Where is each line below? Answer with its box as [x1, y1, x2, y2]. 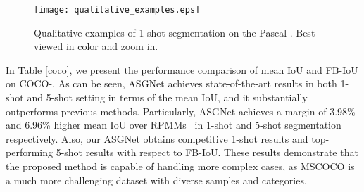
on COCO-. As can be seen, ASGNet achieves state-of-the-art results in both [6, 76, 337, 91]
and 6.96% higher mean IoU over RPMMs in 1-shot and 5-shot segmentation [6, 117, 341, 132]
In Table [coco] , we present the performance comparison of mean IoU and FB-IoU [6, 62, 358, 77]
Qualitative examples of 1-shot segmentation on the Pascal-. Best [34, 25, 315, 39]
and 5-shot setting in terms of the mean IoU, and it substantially [27, 90, 308, 105]
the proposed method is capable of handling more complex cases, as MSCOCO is [6, 159, 355, 173]
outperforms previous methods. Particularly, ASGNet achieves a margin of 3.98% [6, 103, 356, 118]
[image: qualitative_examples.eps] [34, 5, 201, 15]
